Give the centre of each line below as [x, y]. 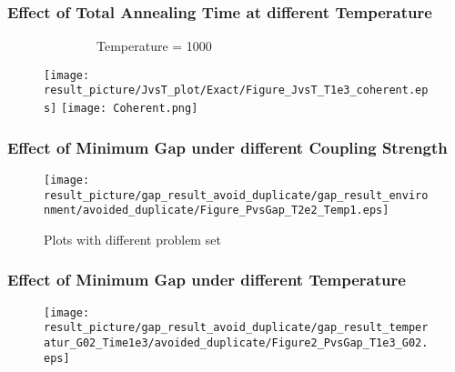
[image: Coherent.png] [130, 109]
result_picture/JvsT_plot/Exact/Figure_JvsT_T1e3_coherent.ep [236, 90]
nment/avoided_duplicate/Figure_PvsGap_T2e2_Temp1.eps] [217, 211]
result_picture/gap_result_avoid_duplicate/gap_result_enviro [236, 195]
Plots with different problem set [132, 239]
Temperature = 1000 [154, 46]
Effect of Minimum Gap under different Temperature [207, 280]
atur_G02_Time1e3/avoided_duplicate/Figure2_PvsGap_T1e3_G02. [236, 343]
